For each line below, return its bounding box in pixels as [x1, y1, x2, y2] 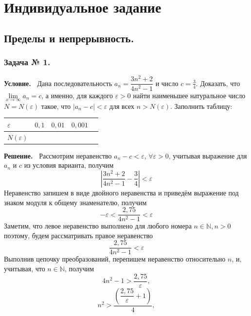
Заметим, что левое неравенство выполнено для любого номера [4, 221, 192, 231]
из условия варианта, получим [24, 160, 114, 170]
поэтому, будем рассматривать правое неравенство [4, 230, 153, 240]
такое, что [41, 101, 71, 111]
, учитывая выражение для [168, 150, 247, 160]
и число [155, 78, 179, 88]
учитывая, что [4, 263, 45, 274]
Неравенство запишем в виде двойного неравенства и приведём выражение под [4, 187, 239, 197]
